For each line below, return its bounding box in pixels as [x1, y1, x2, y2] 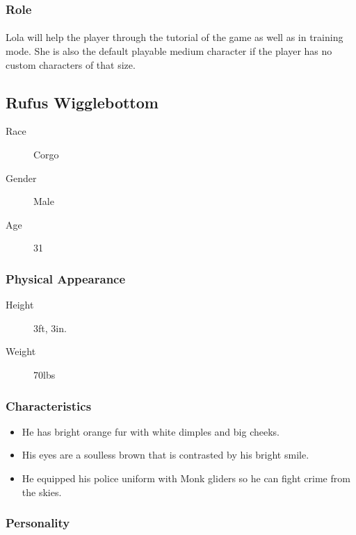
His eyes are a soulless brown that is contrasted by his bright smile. [22, 447, 309, 462]
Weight [6, 344, 36, 359]
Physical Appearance [6, 270, 126, 287]
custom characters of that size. [6, 57, 136, 72]
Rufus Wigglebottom [6, 91, 159, 113]
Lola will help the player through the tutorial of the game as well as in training [6, 30, 343, 44]
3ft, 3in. [33, 320, 67, 335]
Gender [6, 170, 37, 185]
